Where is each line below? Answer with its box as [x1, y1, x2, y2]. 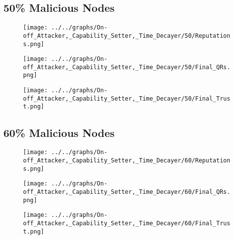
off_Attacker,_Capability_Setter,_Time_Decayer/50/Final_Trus [23, 95, 231, 102]
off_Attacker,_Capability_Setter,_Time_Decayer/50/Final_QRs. [23, 63, 231, 71]
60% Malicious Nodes [3, 125, 115, 140]
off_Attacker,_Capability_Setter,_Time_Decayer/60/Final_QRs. [23, 188, 231, 195]
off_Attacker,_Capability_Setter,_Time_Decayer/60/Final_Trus [23, 219, 231, 227]
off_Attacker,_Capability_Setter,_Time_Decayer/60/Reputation [23, 157, 231, 164]
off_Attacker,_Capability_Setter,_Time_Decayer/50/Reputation [23, 32, 231, 39]
